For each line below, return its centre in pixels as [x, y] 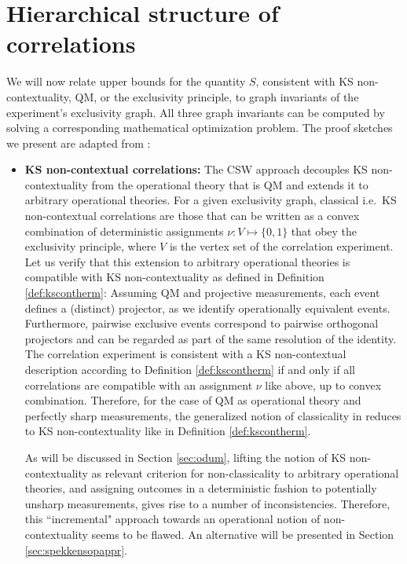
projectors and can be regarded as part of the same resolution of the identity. [211, 338]
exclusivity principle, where [90, 246]
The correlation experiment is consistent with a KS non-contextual [185, 354]
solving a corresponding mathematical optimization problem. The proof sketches [200, 128]
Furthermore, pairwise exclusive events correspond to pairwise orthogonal [202, 323]
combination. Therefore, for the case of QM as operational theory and [193, 400]
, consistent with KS [304, 81]
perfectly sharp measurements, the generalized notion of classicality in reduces [213, 415]
